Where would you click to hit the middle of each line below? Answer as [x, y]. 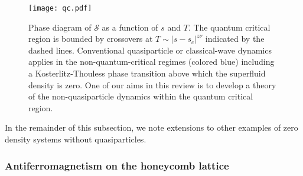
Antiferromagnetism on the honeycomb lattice [117, 165]
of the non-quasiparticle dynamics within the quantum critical [141, 96]
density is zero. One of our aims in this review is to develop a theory [152, 84]
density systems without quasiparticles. [76, 139]
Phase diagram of [60, 27]
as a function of [130, 27]
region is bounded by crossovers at [91, 39]
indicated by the [235, 39]
